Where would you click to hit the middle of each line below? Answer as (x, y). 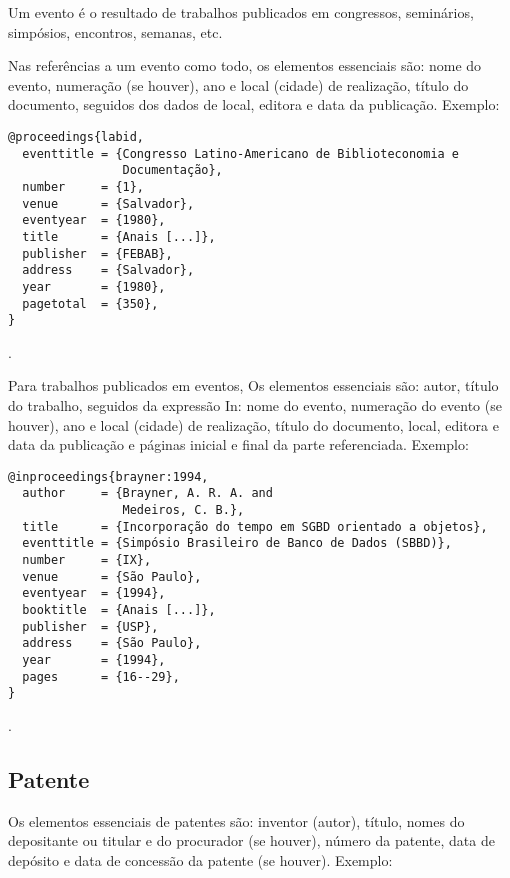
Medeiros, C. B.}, (183, 510)
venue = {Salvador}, (108, 203)
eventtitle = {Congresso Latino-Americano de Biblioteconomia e (241, 153)
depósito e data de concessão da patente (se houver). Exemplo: (200, 859)
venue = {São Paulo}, (112, 576)
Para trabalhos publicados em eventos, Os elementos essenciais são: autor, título (253, 385)
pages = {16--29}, (101, 676)
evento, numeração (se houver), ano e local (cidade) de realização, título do (238, 84)
